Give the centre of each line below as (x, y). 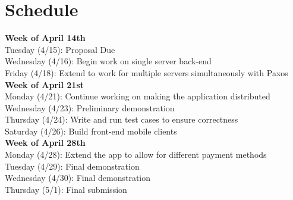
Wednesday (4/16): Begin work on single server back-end (108, 61)
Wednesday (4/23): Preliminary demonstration (90, 107)
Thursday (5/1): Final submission (66, 189)
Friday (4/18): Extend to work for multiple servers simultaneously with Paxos (146, 72)
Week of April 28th (45, 143)
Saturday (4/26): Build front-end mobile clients (91, 131)
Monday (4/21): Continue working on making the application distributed (138, 96)
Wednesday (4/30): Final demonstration (78, 178)
